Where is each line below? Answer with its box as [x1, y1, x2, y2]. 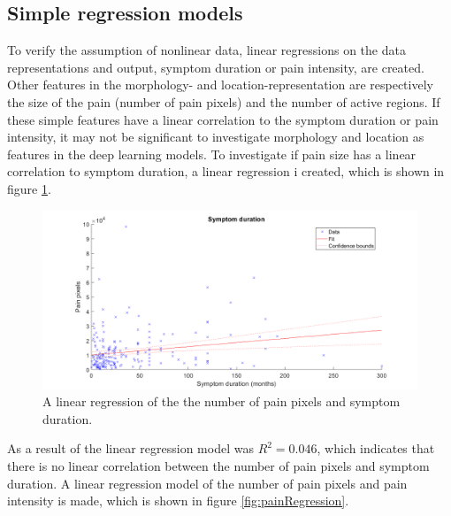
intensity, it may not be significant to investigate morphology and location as [7, 127, 424, 146]
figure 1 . [7, 179, 51, 197]
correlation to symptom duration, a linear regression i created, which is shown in [7, 162, 445, 181]
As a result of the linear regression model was [7, 439, 254, 458]
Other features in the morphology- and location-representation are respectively [7, 75, 433, 94]
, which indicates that [317, 439, 435, 458]
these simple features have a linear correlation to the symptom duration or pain [7, 110, 439, 128]
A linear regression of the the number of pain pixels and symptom [42, 392, 401, 411]
